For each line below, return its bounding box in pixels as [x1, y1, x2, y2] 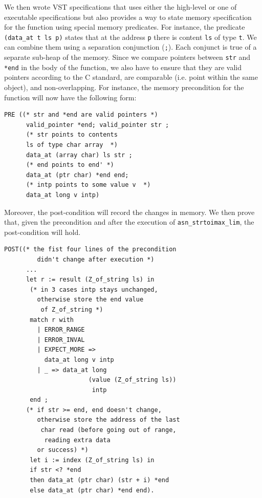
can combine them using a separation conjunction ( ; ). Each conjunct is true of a [4, 41, 257, 52]
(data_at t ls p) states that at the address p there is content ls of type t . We [4, 31, 257, 42]
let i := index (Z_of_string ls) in [30, 456, 155, 464]
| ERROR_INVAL [37, 336, 85, 343]
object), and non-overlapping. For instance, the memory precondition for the [4, 82, 244, 92]
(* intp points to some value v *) [26, 181, 151, 189]
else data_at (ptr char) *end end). [30, 486, 155, 494]
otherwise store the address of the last [37, 416, 180, 424]
